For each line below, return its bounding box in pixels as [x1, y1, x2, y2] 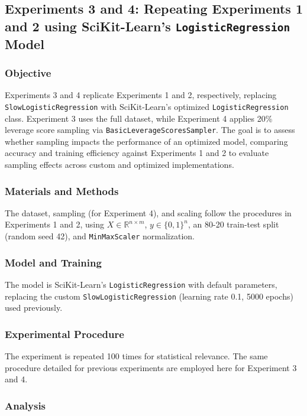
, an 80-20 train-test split [188, 218, 279, 230]
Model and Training [5, 255, 102, 269]
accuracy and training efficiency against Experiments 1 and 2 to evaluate [5, 147, 269, 159]
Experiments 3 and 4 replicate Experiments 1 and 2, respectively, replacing [5, 89, 277, 101]
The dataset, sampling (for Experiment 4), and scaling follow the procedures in [5, 206, 292, 219]
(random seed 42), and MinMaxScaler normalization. [5, 230, 195, 242]
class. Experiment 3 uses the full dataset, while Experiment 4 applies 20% [5, 112, 273, 124]
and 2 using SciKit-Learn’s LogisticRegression [5, 17, 290, 35]
